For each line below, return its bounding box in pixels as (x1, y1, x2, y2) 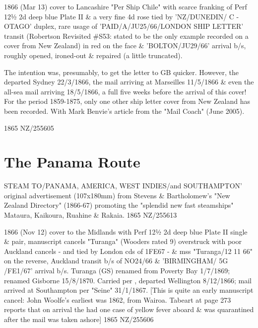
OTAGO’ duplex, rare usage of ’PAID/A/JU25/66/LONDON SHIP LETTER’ (4, 21, 244, 31)
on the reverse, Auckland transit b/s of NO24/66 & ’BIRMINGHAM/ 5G (4, 255, 228, 266)
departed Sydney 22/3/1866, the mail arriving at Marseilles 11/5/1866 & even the (4, 77, 254, 87)
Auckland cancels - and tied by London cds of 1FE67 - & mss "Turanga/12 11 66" (4, 246, 253, 256)
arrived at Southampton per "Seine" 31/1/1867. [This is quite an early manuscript (4, 285, 254, 295)
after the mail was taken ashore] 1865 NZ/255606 (4, 314, 154, 324)
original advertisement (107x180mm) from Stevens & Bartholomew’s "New (4, 190, 230, 200)
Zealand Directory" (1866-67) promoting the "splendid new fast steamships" (4, 200, 234, 210)
